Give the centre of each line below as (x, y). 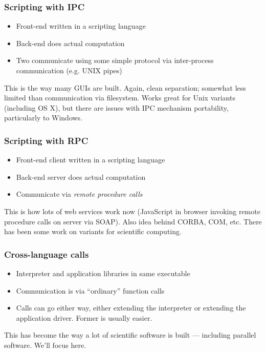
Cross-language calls (47, 254)
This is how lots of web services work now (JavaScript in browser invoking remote (132, 211)
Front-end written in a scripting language (81, 26)
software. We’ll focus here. (45, 345)
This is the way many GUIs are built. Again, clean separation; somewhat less (125, 87)
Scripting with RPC (46, 140)
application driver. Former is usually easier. (84, 317)
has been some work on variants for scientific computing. (93, 231)
